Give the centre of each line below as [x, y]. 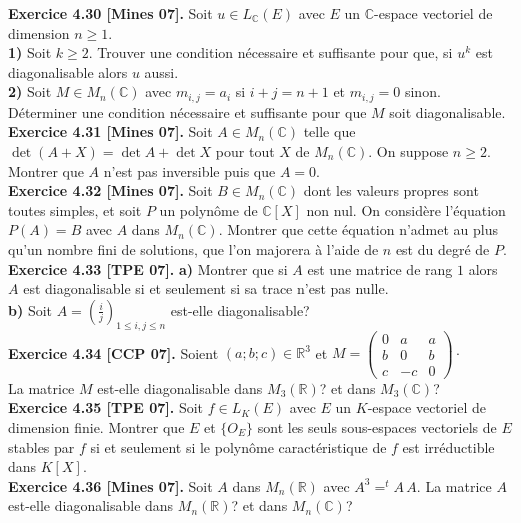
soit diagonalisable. [447, 111]
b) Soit [30, 309]
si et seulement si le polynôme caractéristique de [238, 446]
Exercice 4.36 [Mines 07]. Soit [110, 485]
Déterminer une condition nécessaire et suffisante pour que [187, 111]
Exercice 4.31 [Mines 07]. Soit [110, 131]
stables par [41, 446]
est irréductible [448, 446]
